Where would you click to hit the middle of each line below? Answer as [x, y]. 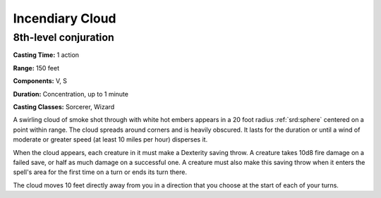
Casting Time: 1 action [46, 55]
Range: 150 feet [36, 68]
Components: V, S [40, 81]
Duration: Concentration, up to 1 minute [71, 94]
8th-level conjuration [64, 37]
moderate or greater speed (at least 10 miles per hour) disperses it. [110, 140]
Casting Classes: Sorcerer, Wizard [64, 106]
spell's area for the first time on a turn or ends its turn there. [100, 172]
